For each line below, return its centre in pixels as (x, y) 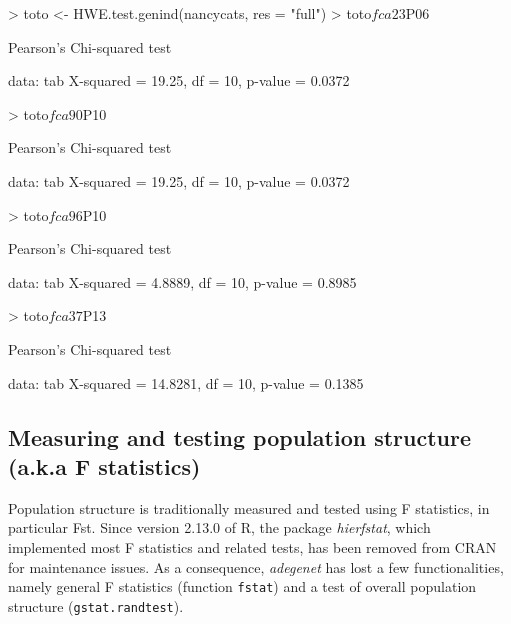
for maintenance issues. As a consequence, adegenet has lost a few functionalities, (256, 566)
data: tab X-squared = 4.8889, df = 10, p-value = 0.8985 (182, 281)
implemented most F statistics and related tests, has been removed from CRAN (252, 546)
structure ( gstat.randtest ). (96, 605)
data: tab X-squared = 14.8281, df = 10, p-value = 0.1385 (186, 382)
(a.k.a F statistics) (104, 465)
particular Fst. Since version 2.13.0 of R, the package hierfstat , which (219, 527)
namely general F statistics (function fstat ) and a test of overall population (242, 586)
